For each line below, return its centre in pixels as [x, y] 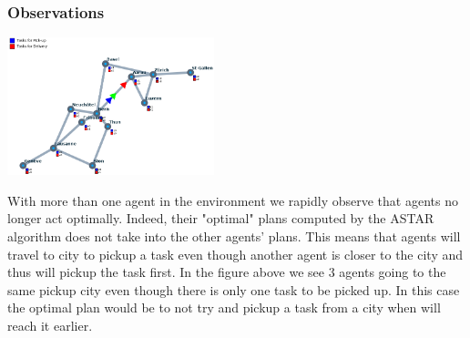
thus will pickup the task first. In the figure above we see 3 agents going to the [227, 272]
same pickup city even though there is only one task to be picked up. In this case [234, 289]
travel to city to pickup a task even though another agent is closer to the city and [235, 254]
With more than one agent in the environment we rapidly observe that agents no [233, 200]
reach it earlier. [50, 325]
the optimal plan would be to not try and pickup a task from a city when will [224, 307]
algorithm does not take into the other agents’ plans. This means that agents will [234, 236]
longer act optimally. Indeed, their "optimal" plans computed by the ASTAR [221, 218]
